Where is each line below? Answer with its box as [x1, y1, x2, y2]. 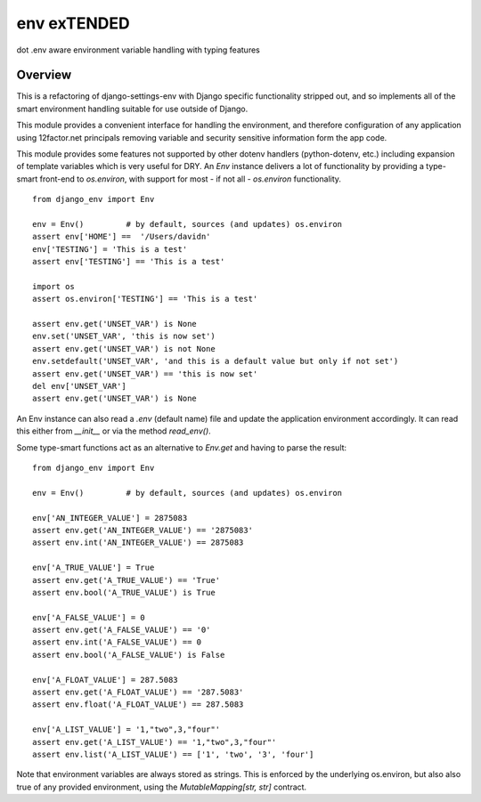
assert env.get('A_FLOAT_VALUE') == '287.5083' [32, 687, 244, 698]
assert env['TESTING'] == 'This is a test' [32, 256, 225, 267]
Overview [16, 68, 72, 83]
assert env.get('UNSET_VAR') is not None [32, 344, 216, 353]
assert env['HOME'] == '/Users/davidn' [32, 231, 211, 242]
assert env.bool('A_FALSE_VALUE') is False [32, 650, 225, 660]
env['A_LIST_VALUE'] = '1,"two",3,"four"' [32, 725, 221, 734]
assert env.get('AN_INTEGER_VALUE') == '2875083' [32, 525, 254, 535]
